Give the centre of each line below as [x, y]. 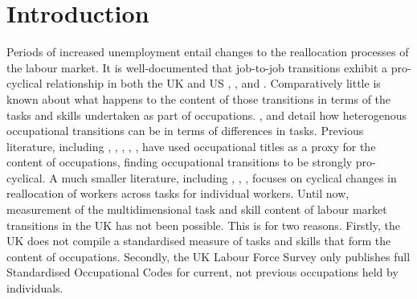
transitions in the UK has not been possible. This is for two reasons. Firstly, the [203, 225]
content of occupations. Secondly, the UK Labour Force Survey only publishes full [208, 256]
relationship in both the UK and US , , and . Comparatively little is [213, 83]
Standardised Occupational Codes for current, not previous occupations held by [202, 272]
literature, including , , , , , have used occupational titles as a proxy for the [191, 146]
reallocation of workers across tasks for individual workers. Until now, [178, 193]
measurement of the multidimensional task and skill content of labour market [197, 209]
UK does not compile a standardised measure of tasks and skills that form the [199, 241]
